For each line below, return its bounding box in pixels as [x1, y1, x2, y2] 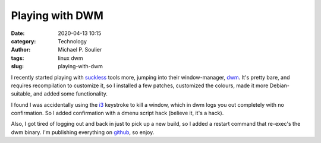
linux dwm [58, 54, 83, 62]
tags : [11, 54, 24, 62]
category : [11, 37, 36, 45]
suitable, [11, 90, 32, 97]
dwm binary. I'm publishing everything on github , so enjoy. [11, 128, 155, 136]
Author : [11, 46, 31, 53]
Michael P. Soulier [58, 46, 102, 53]
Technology [58, 37, 87, 45]
